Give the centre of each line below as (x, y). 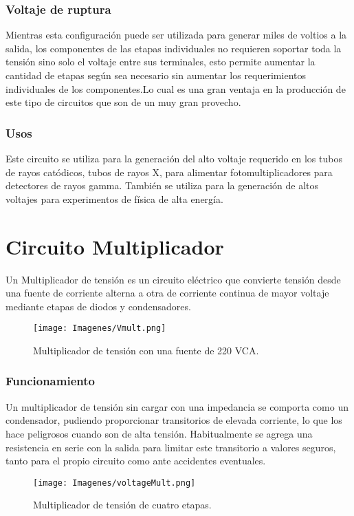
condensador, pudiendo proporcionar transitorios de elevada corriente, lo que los (174, 420)
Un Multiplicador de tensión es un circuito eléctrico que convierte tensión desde (173, 279)
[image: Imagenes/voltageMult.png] (114, 483)
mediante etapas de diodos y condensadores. (98, 306)
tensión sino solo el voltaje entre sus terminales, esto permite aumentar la (161, 62)
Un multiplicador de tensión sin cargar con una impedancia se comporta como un (177, 406)
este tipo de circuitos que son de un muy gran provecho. (123, 102)
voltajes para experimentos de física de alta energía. (114, 198)
